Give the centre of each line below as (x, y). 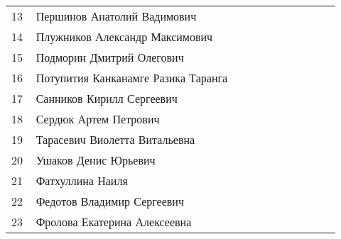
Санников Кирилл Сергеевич (107, 98)
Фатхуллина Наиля (82, 180)
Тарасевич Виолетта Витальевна (115, 139)
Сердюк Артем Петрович (98, 119)
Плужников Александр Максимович (124, 37)
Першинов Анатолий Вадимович (116, 16)
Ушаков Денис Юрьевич (96, 160)
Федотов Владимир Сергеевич (110, 201)
